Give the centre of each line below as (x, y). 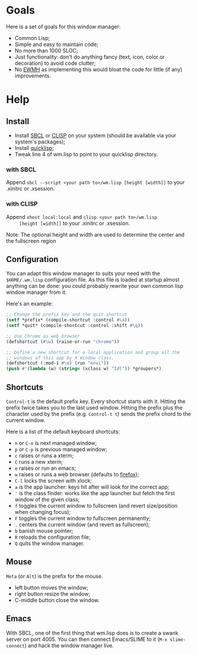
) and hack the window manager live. (69, 645)
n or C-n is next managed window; (56, 443)
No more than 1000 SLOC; (46, 50)
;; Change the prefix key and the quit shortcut (67, 315)
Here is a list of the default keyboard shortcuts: (63, 432)
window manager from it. (36, 292)
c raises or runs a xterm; (44, 456)
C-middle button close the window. (57, 600)
